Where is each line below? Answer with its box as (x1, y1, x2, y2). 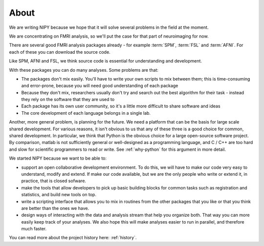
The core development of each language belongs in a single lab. (21, 110, 151, 116)
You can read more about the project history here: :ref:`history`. (9, 235, 137, 241)
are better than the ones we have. (21, 205, 89, 211)
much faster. (21, 226, 47, 232)
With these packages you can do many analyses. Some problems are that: (9, 67, 159, 73)
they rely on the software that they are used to (21, 97, 115, 102)
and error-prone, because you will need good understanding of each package (21, 83, 178, 89)
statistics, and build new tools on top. (21, 192, 96, 198)
